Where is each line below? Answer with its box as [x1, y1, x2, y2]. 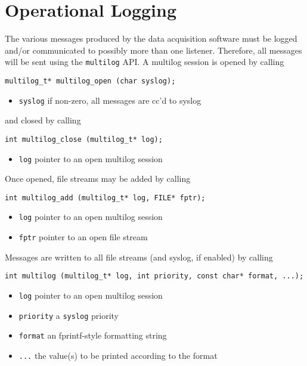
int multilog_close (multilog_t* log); [5, 135, 163, 144]
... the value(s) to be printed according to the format [18, 349, 218, 361]
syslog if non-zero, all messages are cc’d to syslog [18, 94, 201, 106]
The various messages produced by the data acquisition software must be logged [5, 32, 297, 45]
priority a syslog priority [18, 309, 119, 321]
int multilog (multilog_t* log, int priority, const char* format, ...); [5, 272, 304, 281]
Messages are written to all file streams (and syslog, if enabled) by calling [5, 250, 273, 263]
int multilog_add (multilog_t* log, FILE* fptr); [5, 193, 206, 202]
